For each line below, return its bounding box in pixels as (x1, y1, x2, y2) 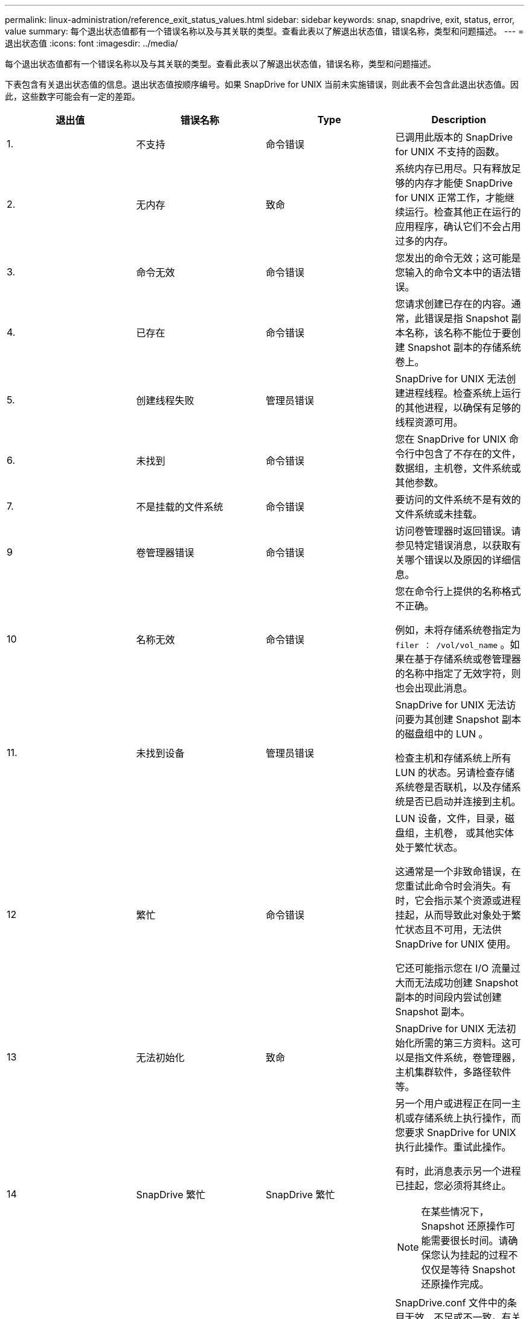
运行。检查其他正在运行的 (405, 206, 521, 218)
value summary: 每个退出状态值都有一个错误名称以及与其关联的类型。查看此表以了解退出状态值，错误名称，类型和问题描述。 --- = (5, 26, 524, 36)
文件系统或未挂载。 (395, 508, 483, 520)
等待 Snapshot (450, 1263, 516, 1276)
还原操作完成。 (421, 1278, 489, 1290)
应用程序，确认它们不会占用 (395, 220, 521, 233)
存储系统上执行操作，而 (414, 1112, 521, 1124)
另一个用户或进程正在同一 (395, 1097, 511, 1109)
